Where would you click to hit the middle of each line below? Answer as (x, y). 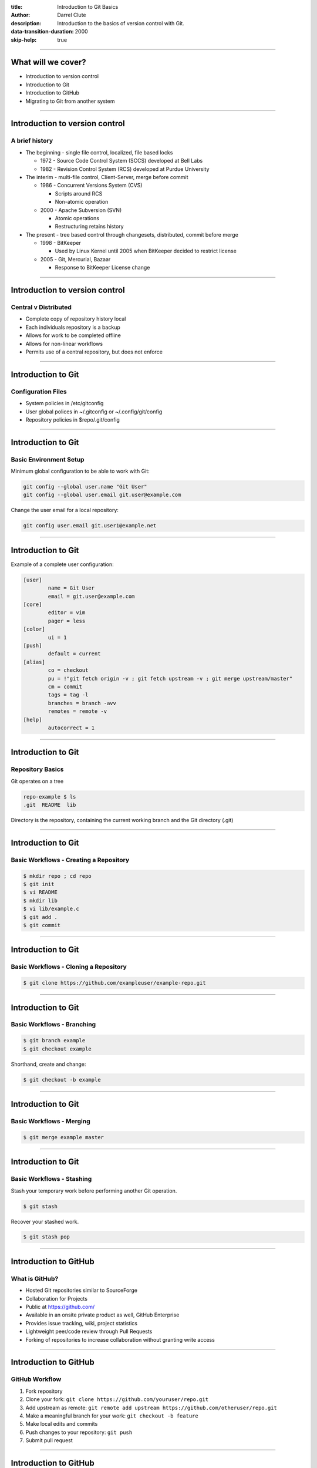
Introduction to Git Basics (88, 7)
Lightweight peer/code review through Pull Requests (89, 1331)
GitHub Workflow (36, 1379)
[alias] (34, 662)
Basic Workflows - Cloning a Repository (69, 967)
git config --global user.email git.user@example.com (102, 495)
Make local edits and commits (62, 1424)
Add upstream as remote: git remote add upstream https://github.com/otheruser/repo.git (151, 1408)
